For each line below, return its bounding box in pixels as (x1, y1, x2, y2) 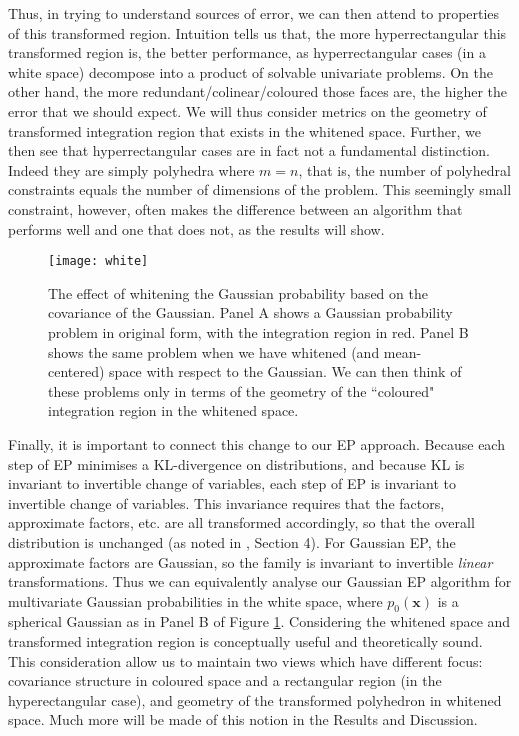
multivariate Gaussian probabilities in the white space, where (8, 590, 383, 611)
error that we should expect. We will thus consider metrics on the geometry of (8, 100, 487, 121)
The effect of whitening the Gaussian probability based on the (48, 282, 428, 303)
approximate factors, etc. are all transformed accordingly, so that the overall (8, 512, 475, 533)
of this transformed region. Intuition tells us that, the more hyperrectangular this (8, 22, 507, 43)
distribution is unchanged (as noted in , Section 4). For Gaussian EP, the (8, 531, 456, 552)
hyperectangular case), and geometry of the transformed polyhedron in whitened (8, 689, 502, 710)
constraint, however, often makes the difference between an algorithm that (8, 198, 463, 219)
